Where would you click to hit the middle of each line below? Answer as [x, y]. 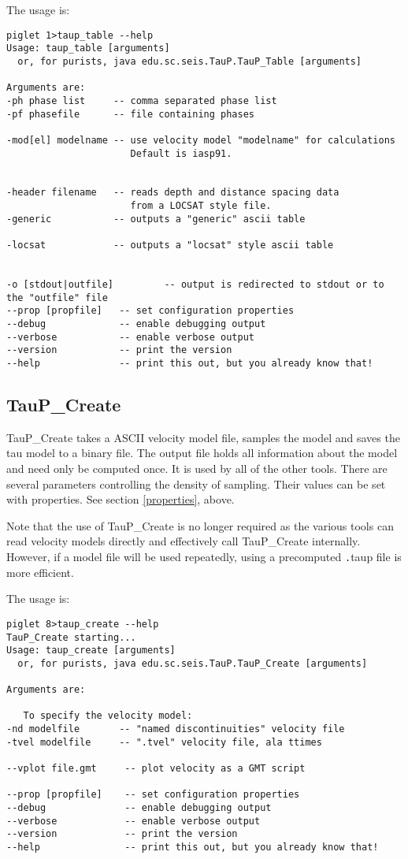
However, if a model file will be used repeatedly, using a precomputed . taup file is [204, 557]
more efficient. [40, 572]
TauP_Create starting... [71, 637]
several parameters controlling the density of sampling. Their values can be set [196, 483]
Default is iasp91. [181, 153]
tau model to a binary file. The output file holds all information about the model [202, 453]
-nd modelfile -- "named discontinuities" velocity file [176, 729]
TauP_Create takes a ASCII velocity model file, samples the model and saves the [203, 437]
